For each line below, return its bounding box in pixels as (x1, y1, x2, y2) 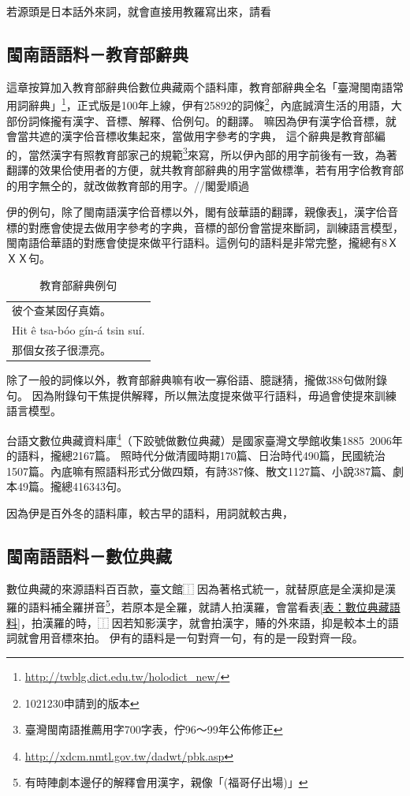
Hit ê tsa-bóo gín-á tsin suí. (12, 322, 145, 338)
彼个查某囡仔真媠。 (12, 302, 111, 319)
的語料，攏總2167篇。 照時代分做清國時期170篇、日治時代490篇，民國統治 (6, 447, 386, 464)
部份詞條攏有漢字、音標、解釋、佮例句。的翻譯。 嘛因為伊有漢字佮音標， (6, 112, 386, 129)
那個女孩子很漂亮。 (12, 342, 111, 358)
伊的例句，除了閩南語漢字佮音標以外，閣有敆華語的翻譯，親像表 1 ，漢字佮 (6, 204, 387, 220)
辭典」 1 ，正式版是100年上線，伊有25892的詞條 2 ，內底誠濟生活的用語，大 (28, 95, 402, 114)
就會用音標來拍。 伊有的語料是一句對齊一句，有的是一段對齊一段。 (17, 630, 363, 646)
